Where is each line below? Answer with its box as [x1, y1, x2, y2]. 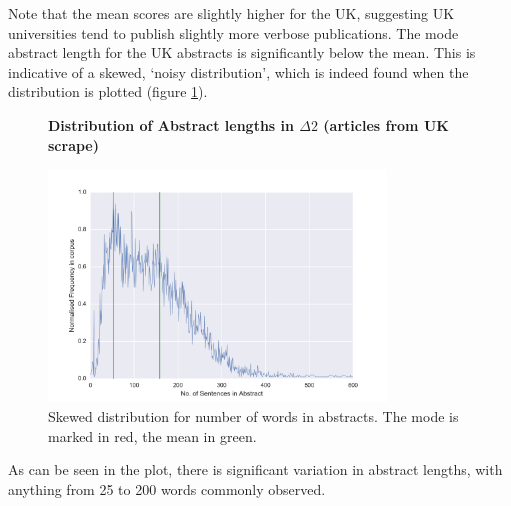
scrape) [48, 134, 100, 155]
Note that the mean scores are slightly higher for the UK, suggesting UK [8, 3, 455, 23]
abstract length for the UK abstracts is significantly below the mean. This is [8, 42, 476, 63]
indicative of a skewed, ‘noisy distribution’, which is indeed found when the [8, 61, 469, 82]
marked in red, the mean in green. [48, 425, 257, 446]
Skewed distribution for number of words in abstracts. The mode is [48, 405, 459, 426]
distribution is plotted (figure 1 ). [8, 81, 208, 102]
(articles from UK [323, 114, 449, 135]
